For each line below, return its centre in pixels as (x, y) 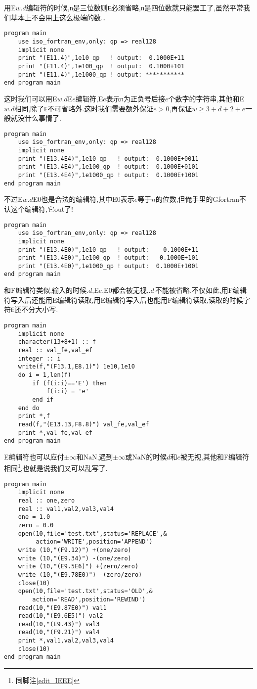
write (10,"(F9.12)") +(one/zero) (75, 550)
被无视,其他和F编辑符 (215, 456)
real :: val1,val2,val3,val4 (66, 509)
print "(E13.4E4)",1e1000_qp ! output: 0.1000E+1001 (108, 175)
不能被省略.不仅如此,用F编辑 (201, 290)
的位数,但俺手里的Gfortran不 (201, 199)
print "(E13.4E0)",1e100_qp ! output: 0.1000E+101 (108, 258)
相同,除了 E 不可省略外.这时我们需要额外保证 (84, 108)
